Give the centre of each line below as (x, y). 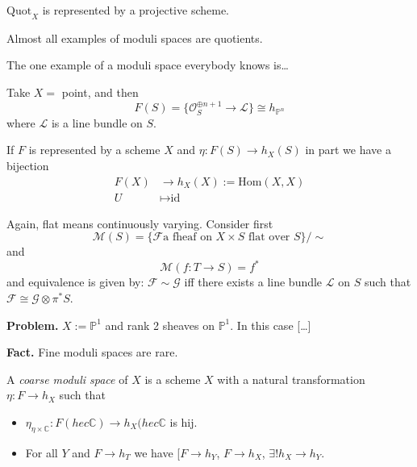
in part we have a (348, 150)
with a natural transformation (291, 379)
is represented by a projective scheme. (136, 10)
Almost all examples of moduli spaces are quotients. (135, 38)
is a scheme (173, 379)
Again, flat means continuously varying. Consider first (140, 223)
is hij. (183, 421)
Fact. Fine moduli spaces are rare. (92, 352)
